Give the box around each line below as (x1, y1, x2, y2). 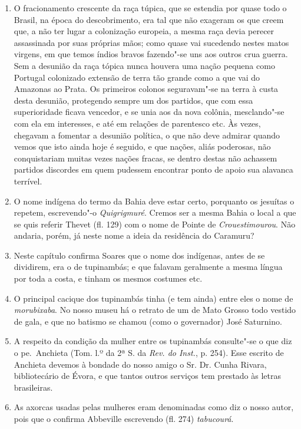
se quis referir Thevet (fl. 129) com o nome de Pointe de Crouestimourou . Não (14, 217, 296, 230)
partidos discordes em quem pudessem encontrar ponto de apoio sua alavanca (14, 163, 293, 176)
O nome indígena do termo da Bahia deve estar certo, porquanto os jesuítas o (14, 194, 295, 207)
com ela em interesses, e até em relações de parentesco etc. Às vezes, (14, 117, 261, 129)
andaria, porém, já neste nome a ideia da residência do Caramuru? (14, 229, 254, 242)
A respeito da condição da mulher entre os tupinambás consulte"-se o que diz (14, 335, 292, 347)
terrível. (14, 174, 42, 187)
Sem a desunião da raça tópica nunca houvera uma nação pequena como (14, 59, 275, 71)
